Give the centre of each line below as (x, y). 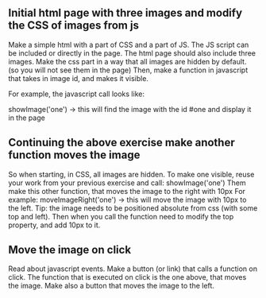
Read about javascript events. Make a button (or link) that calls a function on (133, 269)
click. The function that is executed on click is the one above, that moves (127, 277)
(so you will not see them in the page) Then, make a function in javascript (128, 70)
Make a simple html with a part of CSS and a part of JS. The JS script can (129, 45)
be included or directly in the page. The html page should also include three (132, 53)
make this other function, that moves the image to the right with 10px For (127, 191)
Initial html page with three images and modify (125, 13)
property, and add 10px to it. (54, 225)
